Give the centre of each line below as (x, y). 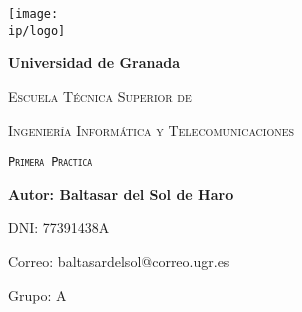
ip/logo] (37, 30)
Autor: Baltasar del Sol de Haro (121, 193)
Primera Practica (50, 162)
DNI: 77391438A (59, 227)
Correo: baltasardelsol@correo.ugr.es (119, 260)
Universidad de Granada (94, 62)
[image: (33, 14)
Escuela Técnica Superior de (100, 95)
